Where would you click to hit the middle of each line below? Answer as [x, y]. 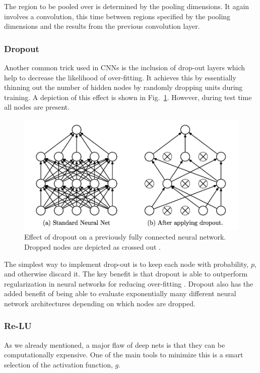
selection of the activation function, [58, 364]
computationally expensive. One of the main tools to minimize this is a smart [124, 355]
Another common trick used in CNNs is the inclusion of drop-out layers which [125, 67]
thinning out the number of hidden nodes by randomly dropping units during [123, 87]
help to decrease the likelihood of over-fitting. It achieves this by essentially [120, 77]
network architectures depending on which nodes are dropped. [100, 303]
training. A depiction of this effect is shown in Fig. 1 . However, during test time [128, 97]
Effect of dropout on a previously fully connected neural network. [125, 237]
